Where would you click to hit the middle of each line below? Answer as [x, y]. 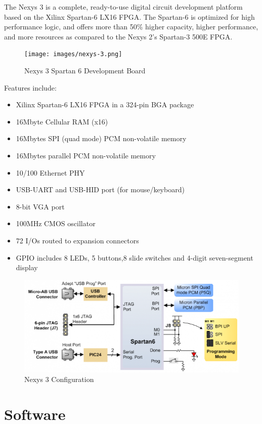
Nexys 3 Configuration [59, 379]
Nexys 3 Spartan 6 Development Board [85, 71]
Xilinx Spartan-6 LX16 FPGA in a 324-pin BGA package [105, 104]
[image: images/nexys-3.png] [73, 54]
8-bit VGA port [40, 206]
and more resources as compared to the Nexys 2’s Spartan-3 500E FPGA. [118, 36]
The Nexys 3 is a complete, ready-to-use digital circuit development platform [123, 7]
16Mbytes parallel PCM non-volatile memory [86, 155]
